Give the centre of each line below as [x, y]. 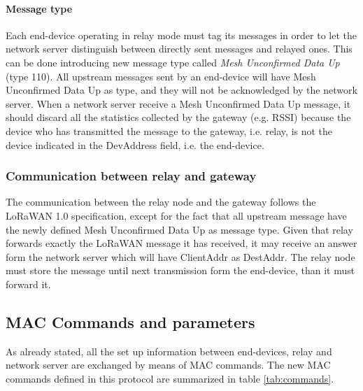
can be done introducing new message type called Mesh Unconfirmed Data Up [173, 62]
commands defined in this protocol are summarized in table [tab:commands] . [170, 378]
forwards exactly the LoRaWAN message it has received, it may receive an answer [181, 243]
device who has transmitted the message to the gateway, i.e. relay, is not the [169, 130]
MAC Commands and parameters [130, 321]
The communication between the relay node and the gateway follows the [161, 202]
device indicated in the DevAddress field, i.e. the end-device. [135, 144]
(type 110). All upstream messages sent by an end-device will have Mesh [161, 76]
